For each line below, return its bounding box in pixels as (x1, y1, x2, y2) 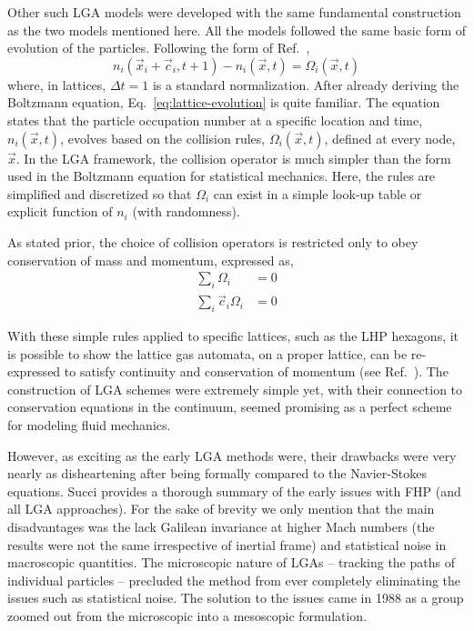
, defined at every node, (324, 128, 456, 147)
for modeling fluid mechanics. (7, 415, 171, 434)
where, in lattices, (7, 75, 106, 94)
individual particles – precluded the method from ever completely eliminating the (7, 570, 461, 589)
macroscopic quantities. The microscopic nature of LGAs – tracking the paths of (7, 553, 455, 572)
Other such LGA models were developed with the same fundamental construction (7, 3, 461, 21)
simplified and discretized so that (7, 184, 192, 203)
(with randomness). (132, 202, 240, 221)
